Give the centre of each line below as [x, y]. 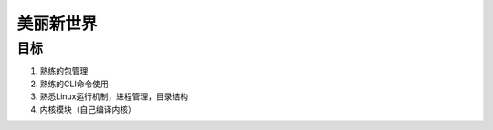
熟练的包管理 [64, 71]
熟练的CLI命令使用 [74, 84]
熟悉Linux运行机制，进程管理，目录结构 [114, 96]
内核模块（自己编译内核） [88, 109]
